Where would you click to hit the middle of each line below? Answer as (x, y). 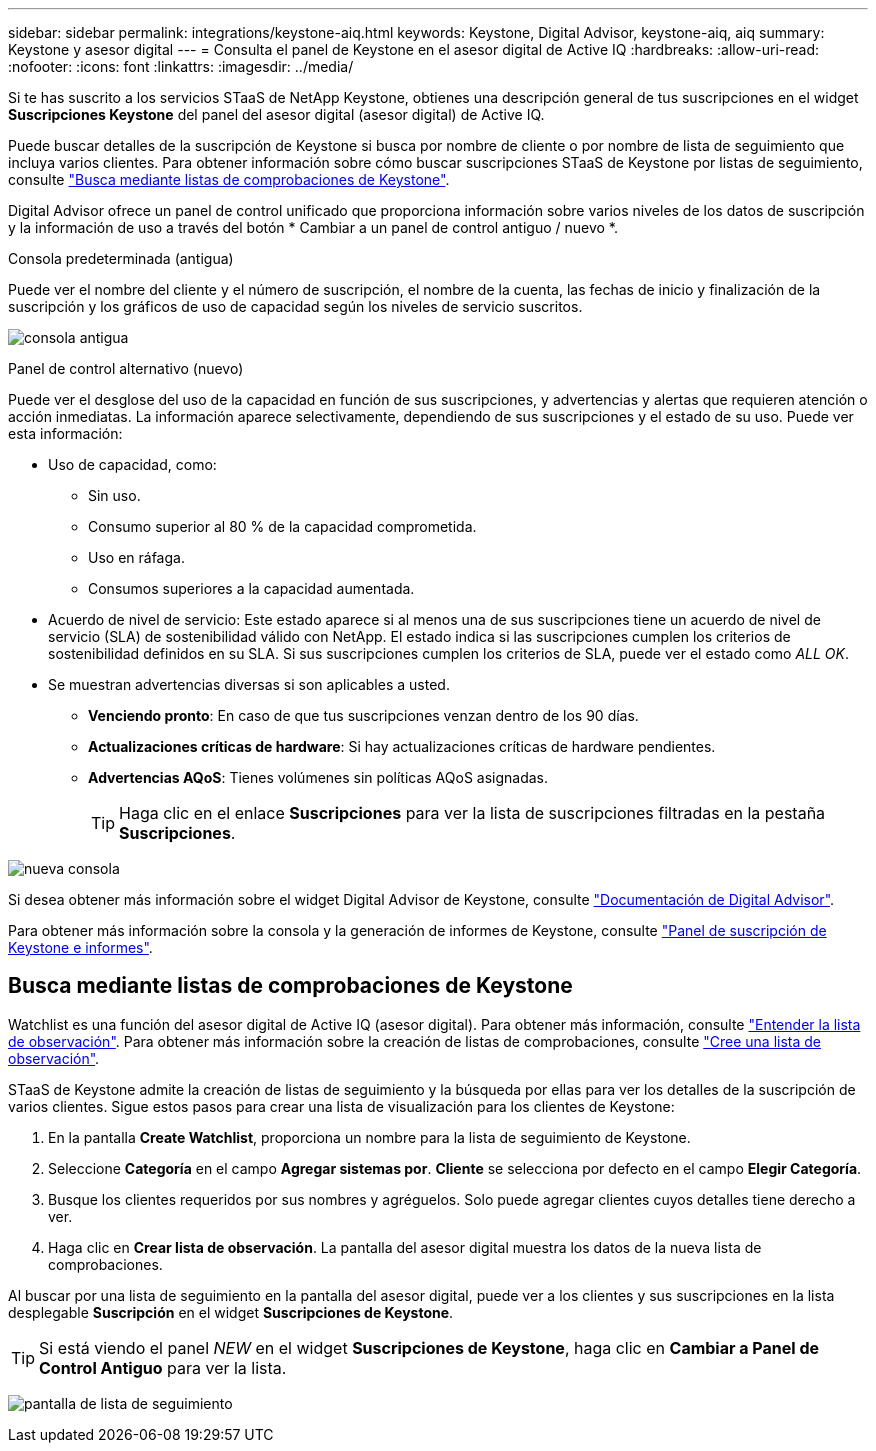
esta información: (65, 433)
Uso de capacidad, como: (132, 464)
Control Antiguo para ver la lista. (163, 1367)
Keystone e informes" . (80, 947)
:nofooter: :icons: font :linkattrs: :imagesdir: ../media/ (181, 66)
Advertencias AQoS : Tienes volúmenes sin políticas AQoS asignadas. (318, 777)
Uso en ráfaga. (136, 557)
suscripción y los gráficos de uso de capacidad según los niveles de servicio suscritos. (295, 306)
